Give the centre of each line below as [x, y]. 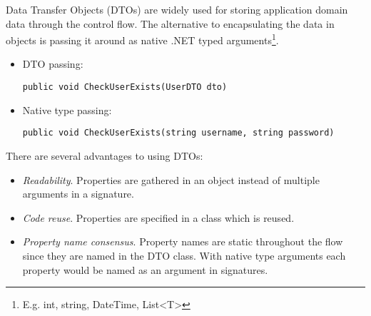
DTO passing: [53, 64]
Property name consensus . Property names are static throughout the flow [183, 241]
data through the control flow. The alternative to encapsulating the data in [170, 23]
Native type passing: [67, 109]
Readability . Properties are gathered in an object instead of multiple [171, 179]
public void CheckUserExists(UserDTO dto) [125, 87]
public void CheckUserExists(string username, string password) [178, 133]
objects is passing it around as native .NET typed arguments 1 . [142, 39]
